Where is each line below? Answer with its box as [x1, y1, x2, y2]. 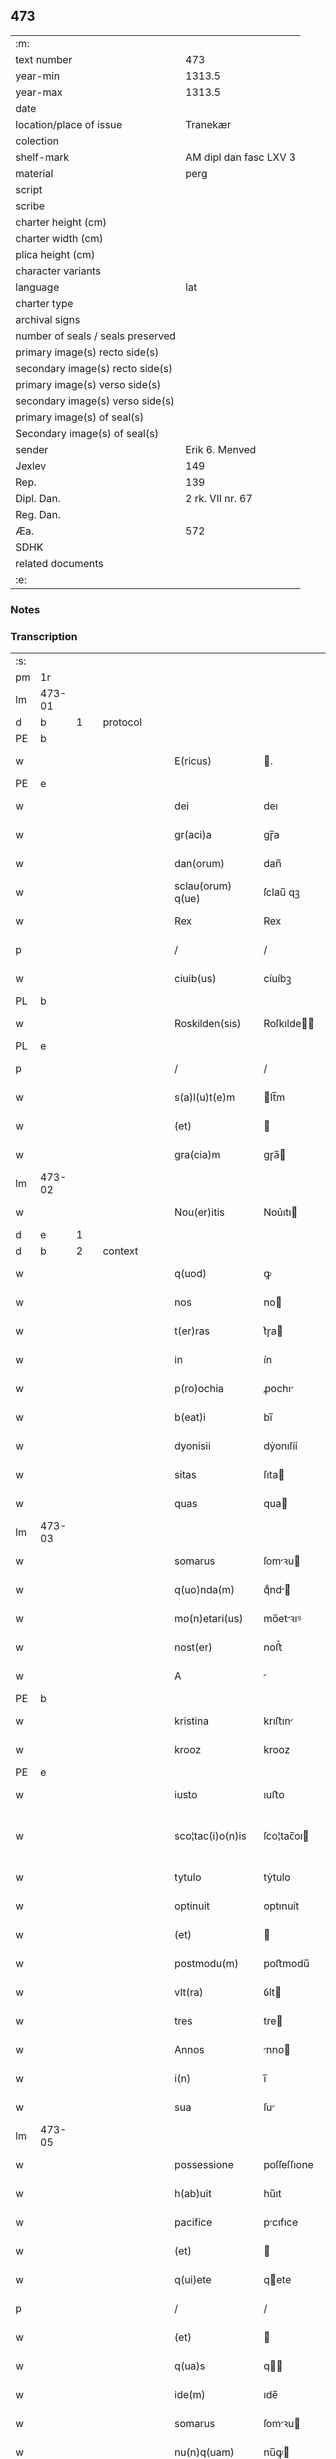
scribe [15, 199, 45, 213]
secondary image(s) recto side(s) [15, 361, 173, 375]
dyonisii [174, 1439, 211, 1453]
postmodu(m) [174, 1957, 239, 1971]
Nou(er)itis [174, 1205, 225, 1219]
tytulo [174, 1870, 202, 1884]
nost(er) [174, 1640, 213, 1654]
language [15, 280, 60, 294]
